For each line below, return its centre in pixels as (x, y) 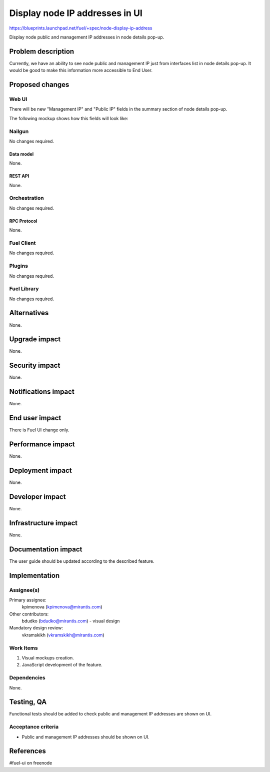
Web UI (18, 99)
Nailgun (19, 131)
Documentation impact (46, 549)
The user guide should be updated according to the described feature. (82, 561)
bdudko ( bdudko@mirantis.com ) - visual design (71, 621)
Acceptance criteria (34, 727)
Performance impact (42, 444)
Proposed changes (39, 85)
